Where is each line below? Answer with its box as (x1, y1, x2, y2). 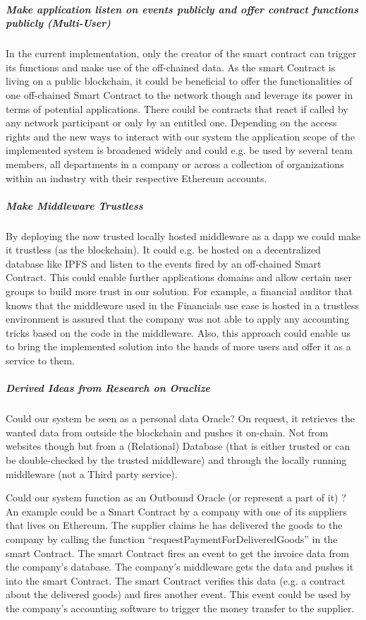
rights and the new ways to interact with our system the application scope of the (6, 129, 355, 143)
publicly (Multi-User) (6, 16, 111, 30)
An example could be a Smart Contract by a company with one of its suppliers (6, 503, 347, 518)
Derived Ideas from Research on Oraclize (6, 381, 210, 395)
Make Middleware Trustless (6, 198, 143, 213)
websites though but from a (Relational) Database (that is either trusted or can (6, 439, 350, 453)
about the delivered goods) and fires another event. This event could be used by (6, 587, 351, 602)
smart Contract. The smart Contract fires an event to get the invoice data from (6, 545, 349, 560)
